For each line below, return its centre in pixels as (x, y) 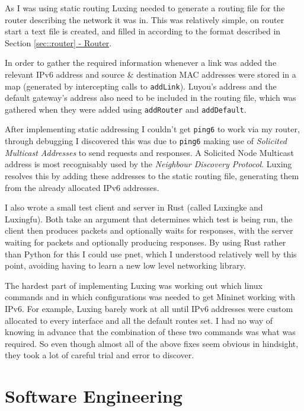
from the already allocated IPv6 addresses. (82, 187)
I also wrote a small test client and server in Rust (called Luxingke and (134, 207)
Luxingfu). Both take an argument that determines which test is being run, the (149, 219)
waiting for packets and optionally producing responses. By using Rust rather (145, 242)
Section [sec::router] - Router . (58, 42)
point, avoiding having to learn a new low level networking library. (125, 265)
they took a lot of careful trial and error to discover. (100, 355)
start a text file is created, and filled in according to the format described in (143, 31)
